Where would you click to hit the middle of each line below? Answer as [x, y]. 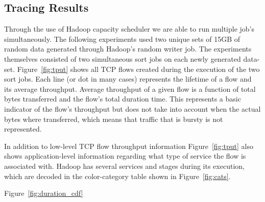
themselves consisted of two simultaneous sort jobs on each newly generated [123, 58]
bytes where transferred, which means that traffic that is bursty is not [114, 119]
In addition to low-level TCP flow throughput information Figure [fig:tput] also [129, 146]
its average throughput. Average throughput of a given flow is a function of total [130, 89]
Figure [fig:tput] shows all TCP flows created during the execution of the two [138, 69]
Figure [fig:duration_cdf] [44, 193]
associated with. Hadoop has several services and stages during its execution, [124, 166]
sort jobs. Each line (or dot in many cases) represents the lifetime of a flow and [128, 79]
